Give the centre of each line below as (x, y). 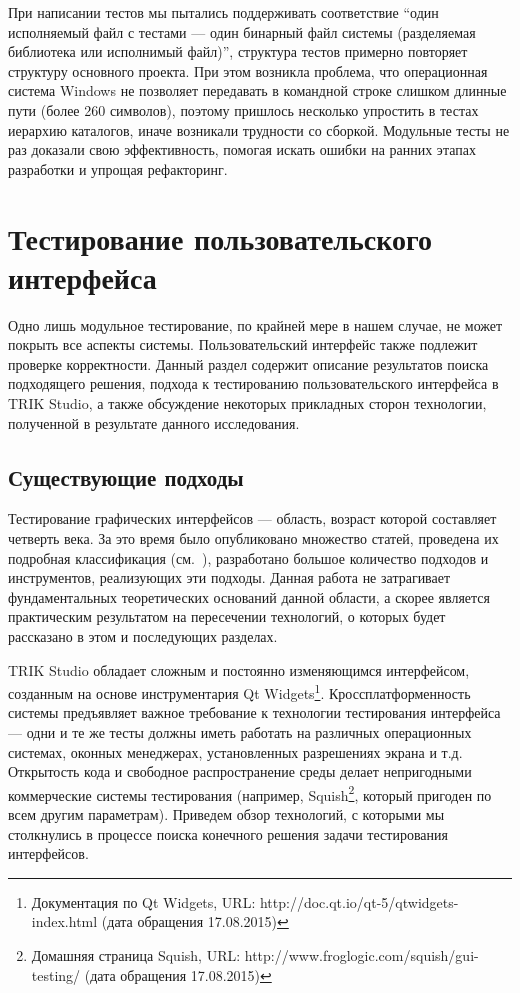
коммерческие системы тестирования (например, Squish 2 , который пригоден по (250, 793)
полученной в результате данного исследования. (154, 422)
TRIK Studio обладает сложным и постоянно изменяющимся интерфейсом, (239, 669)
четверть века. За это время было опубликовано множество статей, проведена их (253, 538)
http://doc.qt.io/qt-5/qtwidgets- (359, 901)
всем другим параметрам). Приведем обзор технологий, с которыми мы (226, 814)
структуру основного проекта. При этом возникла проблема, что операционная (248, 70)
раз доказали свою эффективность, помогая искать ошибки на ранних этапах (242, 149)
